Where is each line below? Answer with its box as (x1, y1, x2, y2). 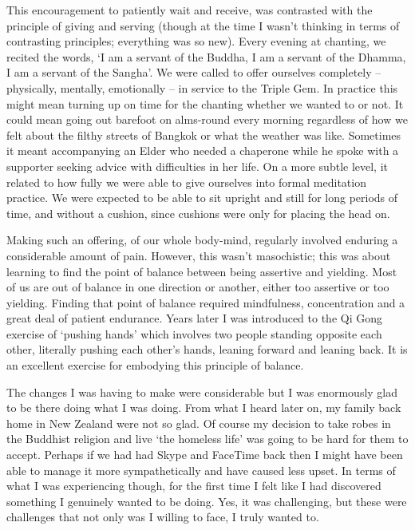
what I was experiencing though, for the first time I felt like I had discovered (6, 477, 381, 494)
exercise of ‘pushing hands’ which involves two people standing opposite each (6, 325, 382, 342)
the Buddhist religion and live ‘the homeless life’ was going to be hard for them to (6, 430, 409, 447)
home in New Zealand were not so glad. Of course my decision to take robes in (6, 414, 391, 431)
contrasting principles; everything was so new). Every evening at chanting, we (6, 33, 386, 49)
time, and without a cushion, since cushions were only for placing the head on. (6, 204, 390, 221)
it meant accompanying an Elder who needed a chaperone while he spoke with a (6, 142, 399, 159)
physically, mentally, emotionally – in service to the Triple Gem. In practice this (6, 79, 398, 96)
